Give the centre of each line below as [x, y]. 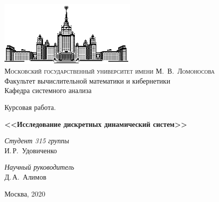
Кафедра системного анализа [48, 90]
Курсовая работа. [30, 107]
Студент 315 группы [37, 141]
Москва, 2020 [25, 193]
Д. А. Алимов [25, 176]
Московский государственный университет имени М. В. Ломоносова [110, 71]
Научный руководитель [39, 167]
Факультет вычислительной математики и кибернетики [88, 80]
